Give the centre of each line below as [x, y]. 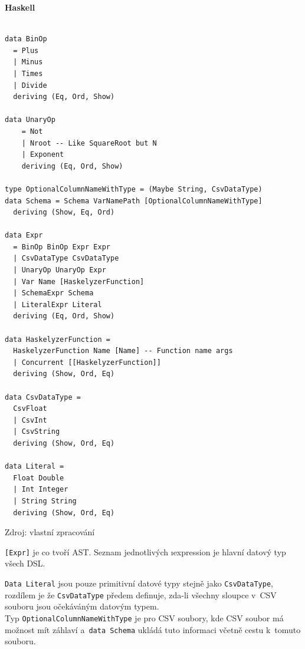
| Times [28, 73]
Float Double [39, 478]
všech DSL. [25, 563]
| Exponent [43, 155]
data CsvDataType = [43, 397]
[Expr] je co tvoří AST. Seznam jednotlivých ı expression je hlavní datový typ [145, 551]
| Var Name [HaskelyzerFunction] [79, 281]
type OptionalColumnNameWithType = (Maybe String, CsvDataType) [134, 189]
